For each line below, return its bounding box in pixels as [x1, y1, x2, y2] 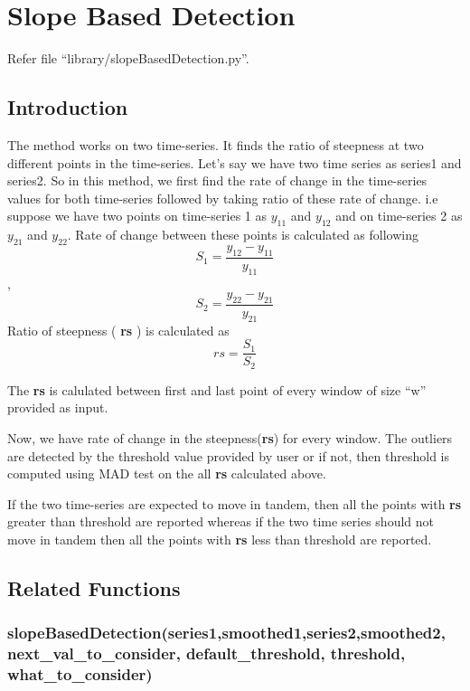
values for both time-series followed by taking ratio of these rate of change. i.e [7, 188, 438, 207]
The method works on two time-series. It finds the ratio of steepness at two [7, 135, 424, 154]
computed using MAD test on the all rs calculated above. [7, 464, 326, 483]
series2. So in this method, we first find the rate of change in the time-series [7, 171, 428, 190]
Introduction [7, 93, 128, 121]
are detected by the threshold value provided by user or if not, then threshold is [7, 446, 450, 465]
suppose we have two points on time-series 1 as [7, 206, 268, 225]
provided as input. [7, 398, 108, 417]
